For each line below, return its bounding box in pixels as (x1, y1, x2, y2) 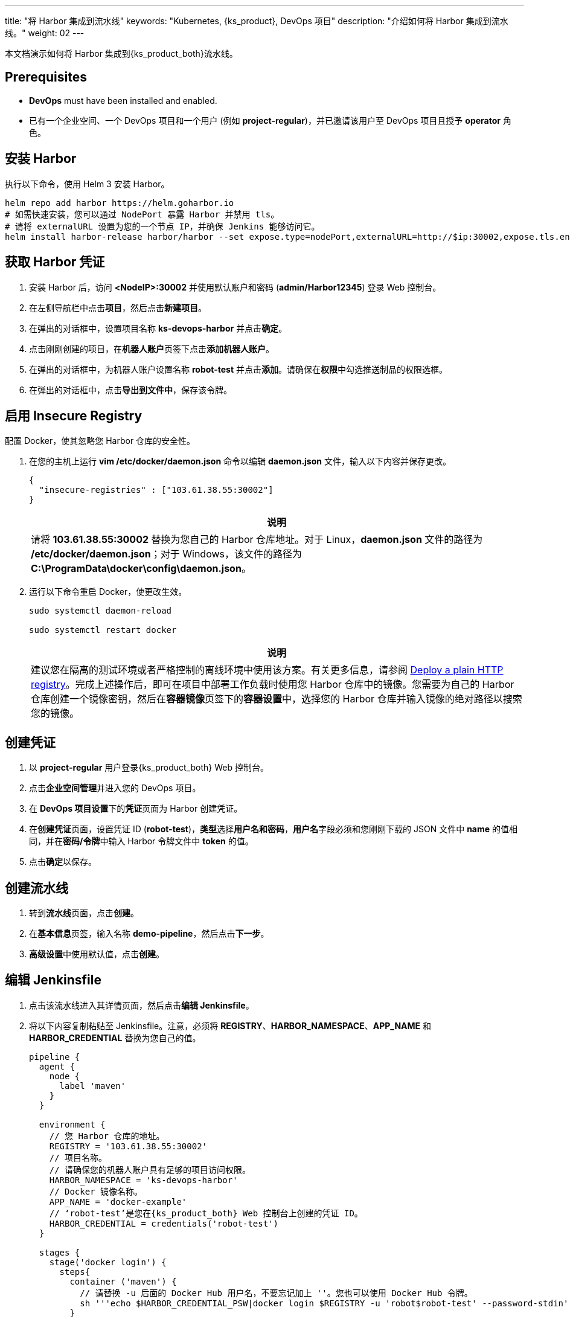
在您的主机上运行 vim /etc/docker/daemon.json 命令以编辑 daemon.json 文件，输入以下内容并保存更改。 (29, 456, 451, 467)
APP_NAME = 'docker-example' (49, 1196, 187, 1207)
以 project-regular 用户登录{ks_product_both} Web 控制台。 (29, 762, 269, 773)
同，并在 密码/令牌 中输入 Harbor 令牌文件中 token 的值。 (29, 836, 254, 847)
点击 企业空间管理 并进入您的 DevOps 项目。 (29, 783, 201, 794)
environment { (39, 1119, 106, 1129)
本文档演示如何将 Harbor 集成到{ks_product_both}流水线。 (5, 48, 238, 59)
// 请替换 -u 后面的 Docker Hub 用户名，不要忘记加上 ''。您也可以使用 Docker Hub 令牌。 (80, 1288, 473, 1298)
